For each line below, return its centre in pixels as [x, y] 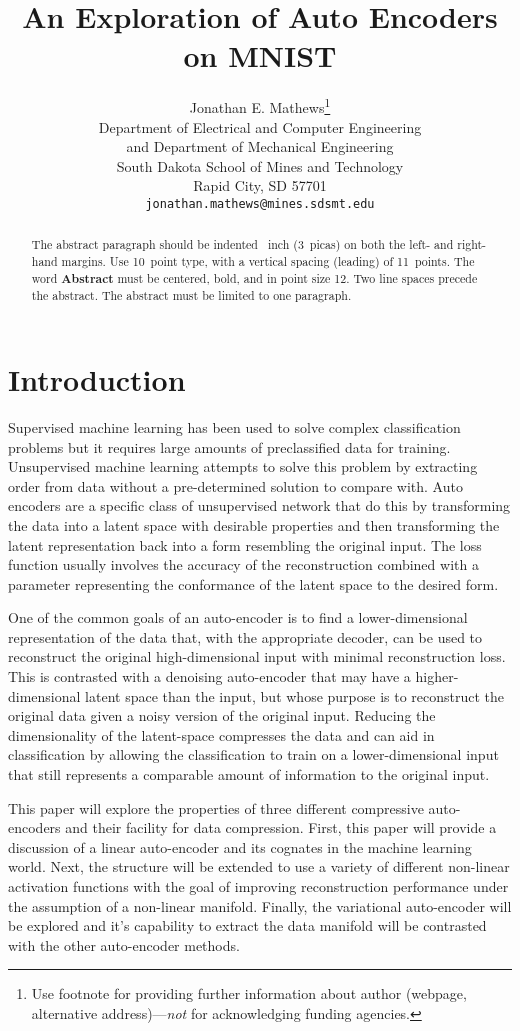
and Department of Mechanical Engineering [260, 146]
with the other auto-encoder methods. [124, 944]
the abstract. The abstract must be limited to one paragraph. [191, 295]
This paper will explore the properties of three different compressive [216, 807]
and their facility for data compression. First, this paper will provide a [281, 827]
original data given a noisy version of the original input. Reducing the [222, 715]
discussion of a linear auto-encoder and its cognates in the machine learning [240, 846]
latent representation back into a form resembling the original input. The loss [245, 544]
